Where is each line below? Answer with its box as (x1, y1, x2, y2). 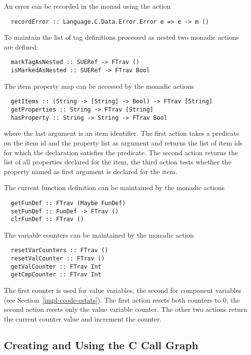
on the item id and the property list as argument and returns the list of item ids (4, 137, 243, 147)
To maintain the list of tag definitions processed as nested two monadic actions (4, 32, 239, 42)
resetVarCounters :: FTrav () (11, 247, 108, 254)
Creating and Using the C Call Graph (4, 337, 199, 352)
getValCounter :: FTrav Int (11, 263, 101, 270)
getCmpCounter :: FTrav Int (11, 271, 101, 278)
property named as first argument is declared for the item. (4, 166, 178, 176)
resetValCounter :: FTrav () (11, 255, 105, 262)
